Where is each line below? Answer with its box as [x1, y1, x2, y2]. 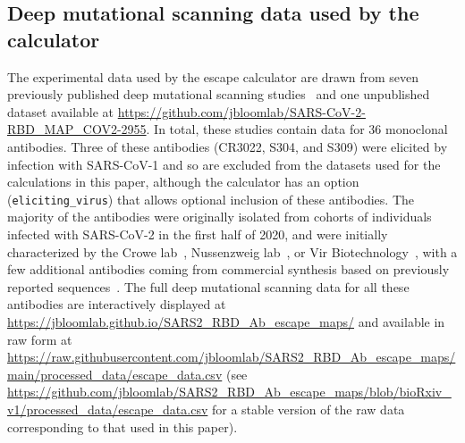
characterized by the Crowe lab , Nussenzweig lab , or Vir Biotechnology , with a [7, 242, 458, 261]
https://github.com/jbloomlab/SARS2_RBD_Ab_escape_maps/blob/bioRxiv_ [7, 382, 452, 401]
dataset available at [7, 102, 114, 121]
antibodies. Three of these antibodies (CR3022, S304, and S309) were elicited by [7, 137, 448, 155]
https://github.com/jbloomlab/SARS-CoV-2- [117, 102, 366, 121]
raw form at [7, 330, 72, 348]
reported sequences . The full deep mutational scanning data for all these [7, 277, 410, 296]
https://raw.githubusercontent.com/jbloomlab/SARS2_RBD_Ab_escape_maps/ [7, 347, 456, 366]
